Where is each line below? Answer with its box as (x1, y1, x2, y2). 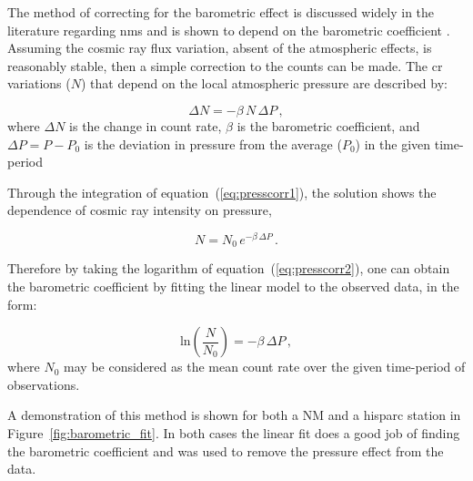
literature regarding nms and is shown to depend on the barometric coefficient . (7, 20, 450, 39)
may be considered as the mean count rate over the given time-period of (64, 357, 466, 376)
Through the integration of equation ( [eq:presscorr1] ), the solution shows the (7, 182, 437, 201)
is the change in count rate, (69, 116, 222, 135)
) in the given (355, 134, 431, 153)
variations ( (7, 74, 71, 93)
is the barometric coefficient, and (236, 116, 420, 135)
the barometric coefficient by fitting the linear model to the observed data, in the (7, 277, 459, 296)
